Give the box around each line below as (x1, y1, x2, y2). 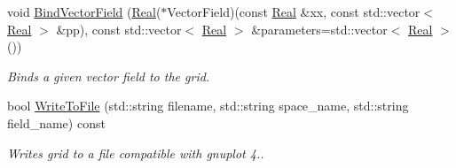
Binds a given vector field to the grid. (7, 66, 210, 85)
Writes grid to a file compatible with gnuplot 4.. (7, 143, 264, 162)
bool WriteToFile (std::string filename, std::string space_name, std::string (7, 96, 409, 115)
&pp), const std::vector (56, 19, 182, 38)
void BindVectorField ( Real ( (7, 3, 161, 20)
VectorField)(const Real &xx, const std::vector (167, 3, 421, 20)
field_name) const (7, 113, 106, 132)
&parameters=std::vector (251, 19, 388, 38)
